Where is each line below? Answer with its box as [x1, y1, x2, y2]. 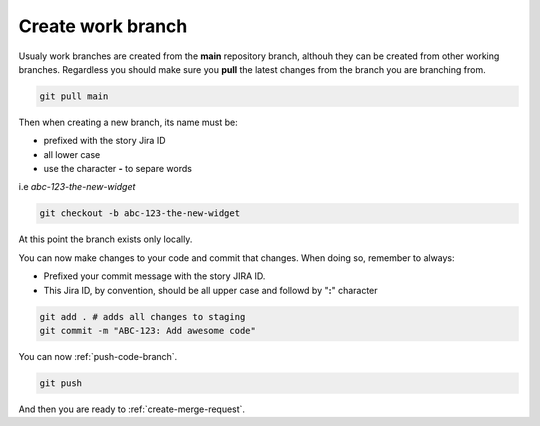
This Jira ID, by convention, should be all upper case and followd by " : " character [43, 284, 379, 296]
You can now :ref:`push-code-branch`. [18, 350, 178, 362]
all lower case [43, 148, 101, 160]
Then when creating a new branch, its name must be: [18, 116, 239, 128]
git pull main [39, 90, 109, 102]
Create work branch [18, 15, 188, 37]
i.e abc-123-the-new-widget [18, 181, 136, 193]
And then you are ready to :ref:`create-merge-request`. [18, 403, 245, 415]
